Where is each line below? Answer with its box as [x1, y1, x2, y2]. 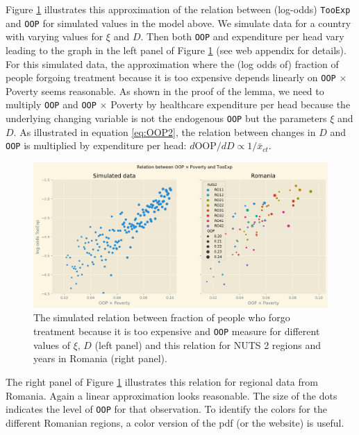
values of [33, 337, 70, 352]
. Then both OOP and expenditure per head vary [140, 29, 344, 44]
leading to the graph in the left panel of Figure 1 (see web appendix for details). [6, 42, 347, 57]
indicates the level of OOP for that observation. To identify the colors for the [6, 402, 327, 416]
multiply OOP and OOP [6, 97, 97, 112]
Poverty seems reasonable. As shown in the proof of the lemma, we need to [6, 83, 324, 98]
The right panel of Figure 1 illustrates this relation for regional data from [6, 374, 318, 389]
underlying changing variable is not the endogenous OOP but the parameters [6, 111, 327, 126]
